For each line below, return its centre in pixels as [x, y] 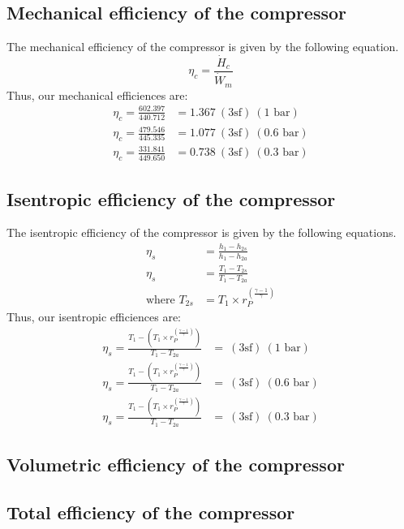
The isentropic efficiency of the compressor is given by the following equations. [202, 232]
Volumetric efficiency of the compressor [176, 464]
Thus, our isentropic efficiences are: [94, 317]
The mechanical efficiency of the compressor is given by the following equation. [203, 47]
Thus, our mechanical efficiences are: [97, 95]
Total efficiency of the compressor [151, 512]
